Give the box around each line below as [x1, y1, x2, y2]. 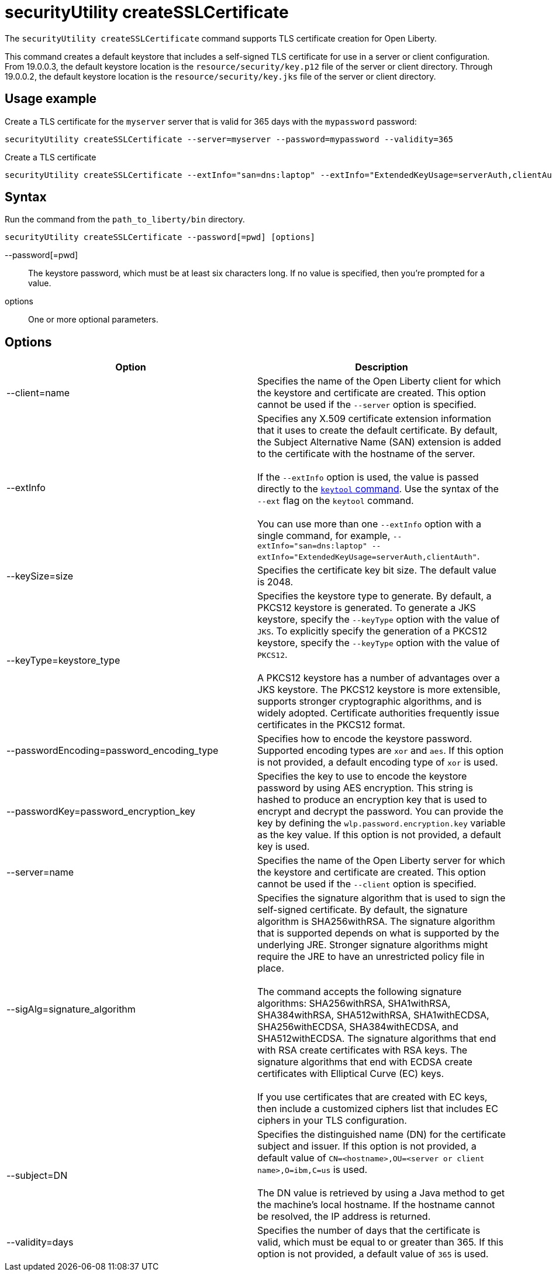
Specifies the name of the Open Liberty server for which [257, 855, 505, 867]
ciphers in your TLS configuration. [257, 1114, 407, 1127]
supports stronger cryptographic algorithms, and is [257, 695, 482, 708]
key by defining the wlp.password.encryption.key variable [257, 817, 506, 829]
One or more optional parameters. [28, 314, 158, 325]
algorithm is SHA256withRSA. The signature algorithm [257, 915, 495, 928]
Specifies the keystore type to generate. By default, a [257, 590, 492, 602]
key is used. [257, 841, 310, 853]
